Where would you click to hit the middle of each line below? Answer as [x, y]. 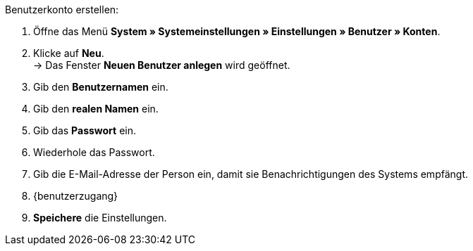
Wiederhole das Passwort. [94, 152]
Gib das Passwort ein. [85, 130]
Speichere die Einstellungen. [100, 218]
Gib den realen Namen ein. [96, 109]
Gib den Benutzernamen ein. [101, 87]
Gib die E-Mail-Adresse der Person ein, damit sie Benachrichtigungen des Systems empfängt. [251, 174]
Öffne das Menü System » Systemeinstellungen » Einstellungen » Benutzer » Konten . [237, 31]
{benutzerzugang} [76, 196]
